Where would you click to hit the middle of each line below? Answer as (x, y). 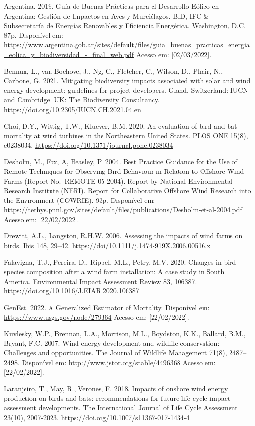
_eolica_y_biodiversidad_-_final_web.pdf (69, 54)
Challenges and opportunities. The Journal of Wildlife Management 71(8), (115, 353)
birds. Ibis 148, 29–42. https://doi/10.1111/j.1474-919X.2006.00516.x (107, 245)
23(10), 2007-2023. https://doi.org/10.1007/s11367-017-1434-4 (97, 417)
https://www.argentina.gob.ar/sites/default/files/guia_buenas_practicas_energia (127, 44)
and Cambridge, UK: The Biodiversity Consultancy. (82, 99)
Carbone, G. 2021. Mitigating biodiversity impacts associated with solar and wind (127, 80)
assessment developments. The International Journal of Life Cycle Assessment (121, 408)
